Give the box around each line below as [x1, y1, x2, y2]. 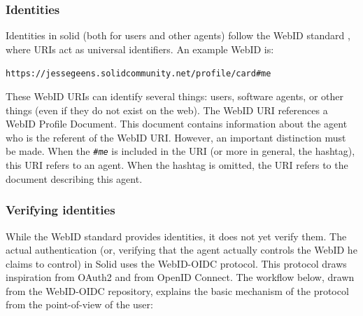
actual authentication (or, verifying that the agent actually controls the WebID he [6, 242, 357, 257]
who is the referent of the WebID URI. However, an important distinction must [6, 130, 346, 144]
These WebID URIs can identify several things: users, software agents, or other [6, 89, 343, 104]
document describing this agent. [6, 171, 143, 186]
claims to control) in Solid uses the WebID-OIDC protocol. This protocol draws [6, 256, 347, 270]
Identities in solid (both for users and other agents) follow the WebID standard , [6, 28, 350, 43]
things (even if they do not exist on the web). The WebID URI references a [6, 102, 328, 117]
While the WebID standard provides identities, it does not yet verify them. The [6, 228, 347, 243]
